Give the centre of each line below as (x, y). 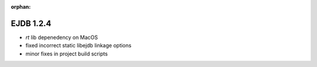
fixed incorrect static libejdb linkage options (78, 45)
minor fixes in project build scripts (67, 54)
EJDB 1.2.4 (31, 23)
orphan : (21, 7)
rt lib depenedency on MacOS (62, 37)
